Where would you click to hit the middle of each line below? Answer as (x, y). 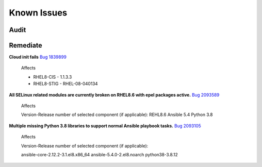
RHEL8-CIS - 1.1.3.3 (53, 77)
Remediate (25, 45)
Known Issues (38, 13)
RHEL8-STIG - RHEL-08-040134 (65, 84)
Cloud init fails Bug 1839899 (38, 57)
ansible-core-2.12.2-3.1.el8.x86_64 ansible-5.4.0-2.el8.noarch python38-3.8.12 (99, 154)
